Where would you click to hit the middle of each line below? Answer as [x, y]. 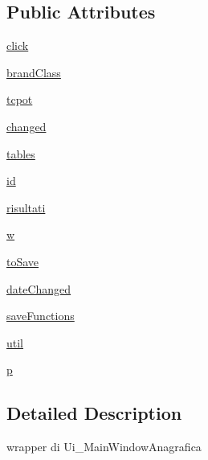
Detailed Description [94, 413]
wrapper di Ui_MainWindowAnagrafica [104, 447]
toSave [23, 261]
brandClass [34, 72]
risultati [26, 207]
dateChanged [39, 288]
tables [21, 153]
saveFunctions [41, 316]
